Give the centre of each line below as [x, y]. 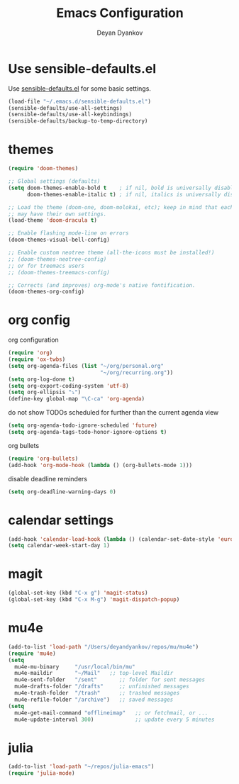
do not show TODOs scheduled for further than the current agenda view [113, 413]
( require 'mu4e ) [32, 654]
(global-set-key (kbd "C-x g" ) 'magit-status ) [78, 593]
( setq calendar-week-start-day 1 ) [59, 546]
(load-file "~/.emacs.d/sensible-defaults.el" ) [80, 101]
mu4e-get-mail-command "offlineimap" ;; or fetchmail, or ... [111, 713]
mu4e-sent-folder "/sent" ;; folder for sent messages [110, 680]
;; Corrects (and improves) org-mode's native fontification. [102, 285]
